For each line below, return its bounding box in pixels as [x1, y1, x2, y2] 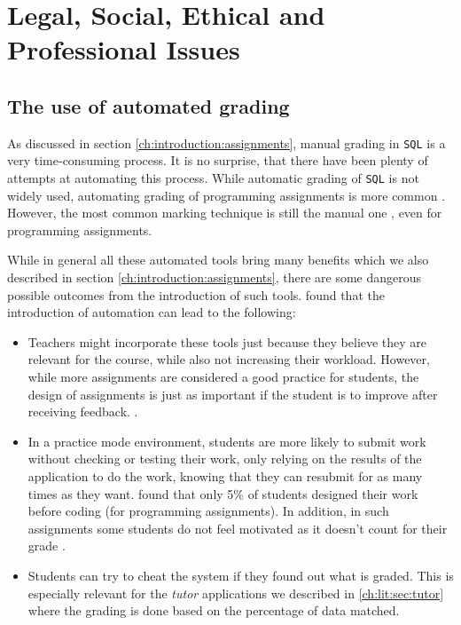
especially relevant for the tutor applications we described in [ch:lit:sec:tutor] [27, 583, 444, 602]
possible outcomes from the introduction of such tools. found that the [7, 285, 385, 304]
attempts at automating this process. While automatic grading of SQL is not [7, 169, 419, 187]
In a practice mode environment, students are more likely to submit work [27, 431, 426, 450]
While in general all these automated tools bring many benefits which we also [7, 250, 429, 269]
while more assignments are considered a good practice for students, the [27, 368, 419, 386]
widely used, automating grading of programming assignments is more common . [7, 186, 446, 204]
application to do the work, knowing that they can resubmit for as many [27, 466, 423, 485]
